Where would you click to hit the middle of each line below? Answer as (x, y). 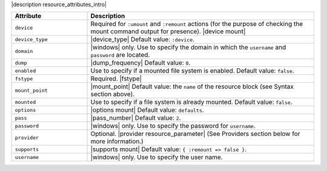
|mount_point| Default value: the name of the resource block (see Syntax (192, 86)
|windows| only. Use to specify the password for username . (173, 126)
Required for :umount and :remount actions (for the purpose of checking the (197, 24)
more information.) (117, 141)
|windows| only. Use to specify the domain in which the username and (188, 47)
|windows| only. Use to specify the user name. (157, 157)
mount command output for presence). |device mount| (168, 31)
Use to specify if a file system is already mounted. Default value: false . (192, 102)
